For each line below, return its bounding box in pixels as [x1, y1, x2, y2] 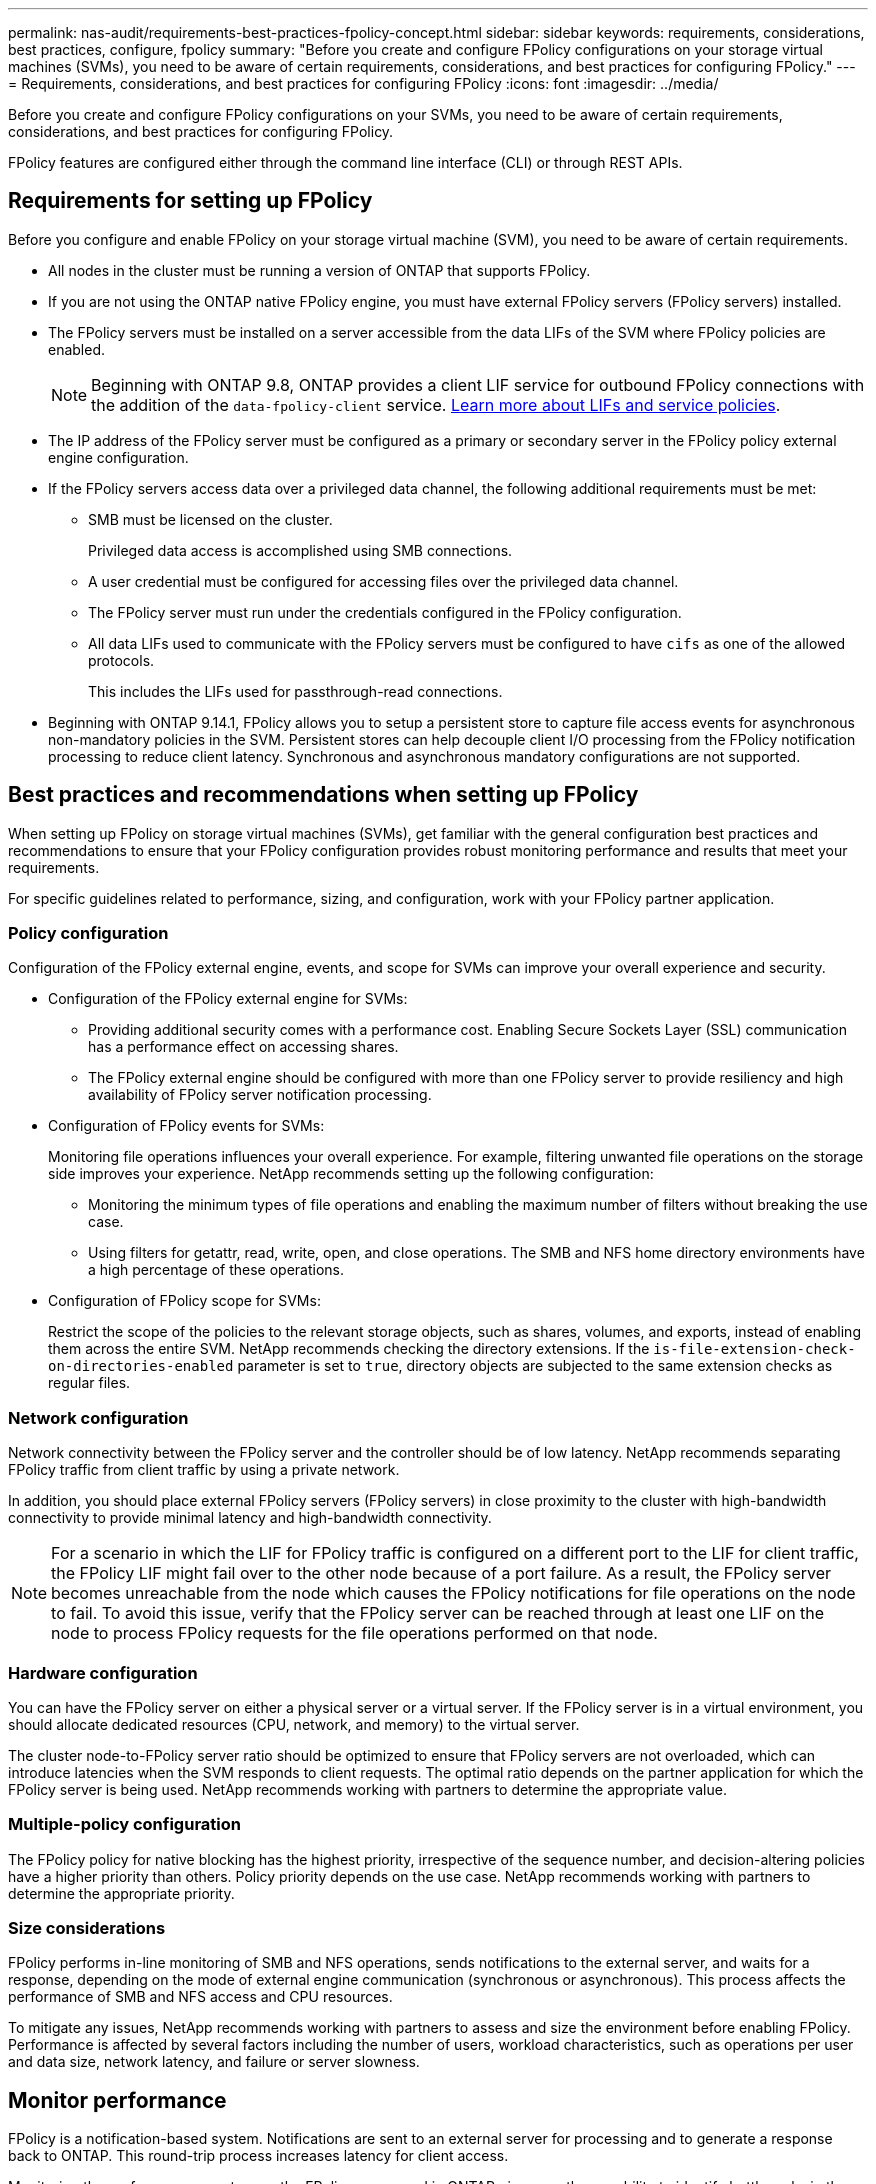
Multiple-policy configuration [8, 1814, 241, 1835]
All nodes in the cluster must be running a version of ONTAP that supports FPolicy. [48, 261, 591, 279]
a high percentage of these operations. [88, 1261, 345, 1279]
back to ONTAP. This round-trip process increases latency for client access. [8, 2147, 509, 2165]
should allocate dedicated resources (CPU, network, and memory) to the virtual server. [8, 1715, 580, 1733]
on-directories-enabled [48, 1358, 234, 1375]
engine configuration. [48, 448, 189, 466]
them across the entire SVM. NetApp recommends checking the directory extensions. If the [48, 1340, 650, 1358]
